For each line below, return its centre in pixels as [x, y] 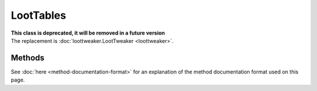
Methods [28, 58]
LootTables [38, 15]
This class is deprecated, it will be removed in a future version [88, 33]
